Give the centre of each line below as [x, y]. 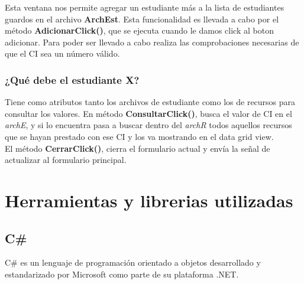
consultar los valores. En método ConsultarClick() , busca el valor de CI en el [148, 113]
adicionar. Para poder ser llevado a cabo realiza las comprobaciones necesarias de [152, 42]
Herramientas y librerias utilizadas [149, 200]
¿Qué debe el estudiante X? [72, 79]
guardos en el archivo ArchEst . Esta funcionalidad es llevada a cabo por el [142, 19]
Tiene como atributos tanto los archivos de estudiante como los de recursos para [150, 102]
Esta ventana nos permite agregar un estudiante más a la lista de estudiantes [145, 7]
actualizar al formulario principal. [66, 160]
